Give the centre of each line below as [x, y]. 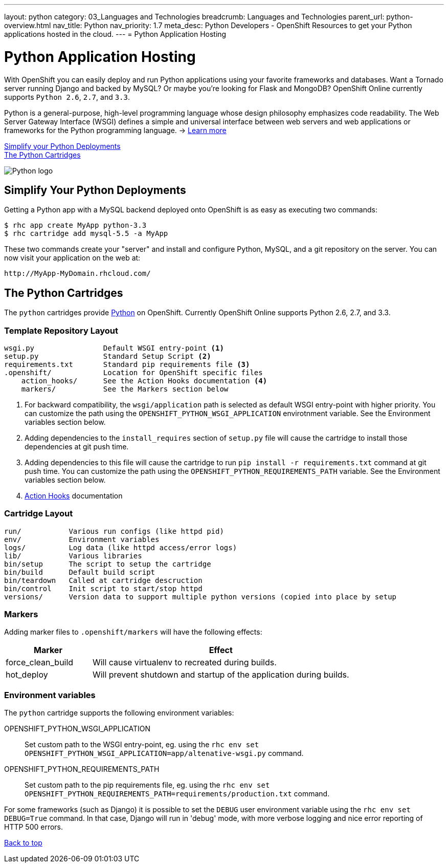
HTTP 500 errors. [34, 827]
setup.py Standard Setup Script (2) [108, 356]
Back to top [23, 843]
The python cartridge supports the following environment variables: [119, 713]
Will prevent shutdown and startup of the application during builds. [221, 675]
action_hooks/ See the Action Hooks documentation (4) [144, 381]
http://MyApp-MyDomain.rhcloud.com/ [77, 274]
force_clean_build [40, 663]
